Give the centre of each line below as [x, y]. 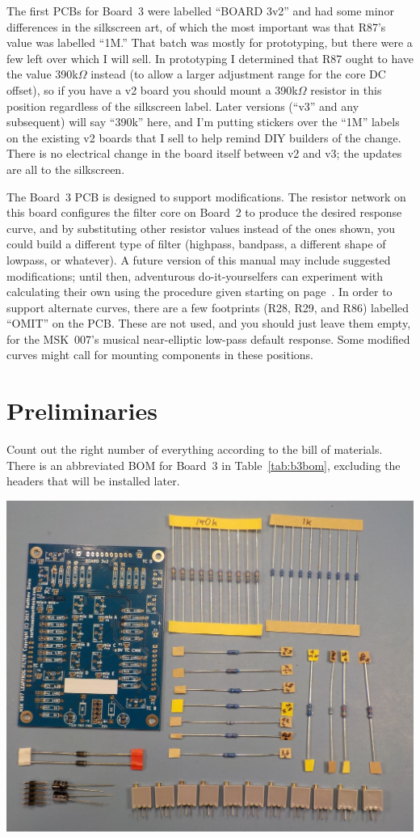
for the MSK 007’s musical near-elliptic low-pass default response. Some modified [208, 339]
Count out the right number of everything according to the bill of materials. [195, 449]
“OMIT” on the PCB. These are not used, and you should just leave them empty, [209, 323]
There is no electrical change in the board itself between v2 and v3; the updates [204, 153]
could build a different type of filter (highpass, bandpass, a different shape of [196, 244]
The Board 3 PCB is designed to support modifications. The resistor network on [206, 196]
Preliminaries [82, 411]
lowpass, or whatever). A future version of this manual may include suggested [199, 259]
